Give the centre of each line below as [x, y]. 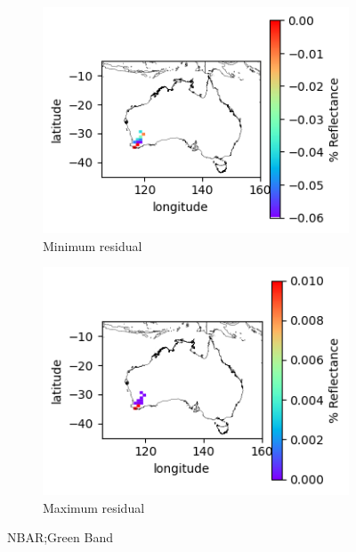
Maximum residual [94, 507]
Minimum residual [93, 245]
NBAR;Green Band [60, 537]
